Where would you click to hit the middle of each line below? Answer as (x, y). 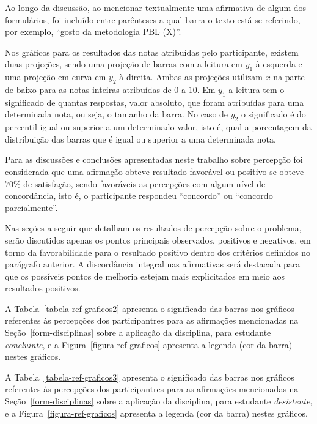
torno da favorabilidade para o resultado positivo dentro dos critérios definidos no (158, 252)
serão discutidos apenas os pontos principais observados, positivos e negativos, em (158, 240)
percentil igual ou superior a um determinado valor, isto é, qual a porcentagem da (158, 127)
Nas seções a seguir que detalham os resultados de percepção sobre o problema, (153, 228)
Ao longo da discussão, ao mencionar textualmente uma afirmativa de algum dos (156, 7)
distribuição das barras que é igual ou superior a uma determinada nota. (140, 139)
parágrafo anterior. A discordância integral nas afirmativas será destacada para (153, 264)
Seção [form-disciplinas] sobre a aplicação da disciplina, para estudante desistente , (159, 401)
